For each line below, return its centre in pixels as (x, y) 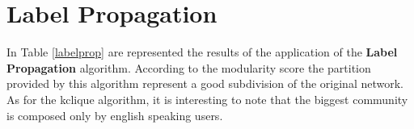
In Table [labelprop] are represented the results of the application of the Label (202, 52)
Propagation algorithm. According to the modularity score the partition (189, 67)
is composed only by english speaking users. (115, 115)
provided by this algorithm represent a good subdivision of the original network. (205, 83)
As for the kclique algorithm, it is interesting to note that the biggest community (207, 99)
